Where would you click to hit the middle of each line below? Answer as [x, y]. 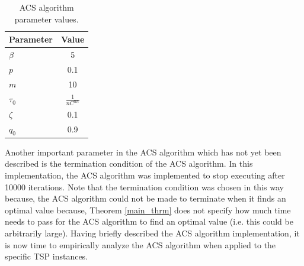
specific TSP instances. [47, 256]
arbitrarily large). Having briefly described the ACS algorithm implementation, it [152, 233]
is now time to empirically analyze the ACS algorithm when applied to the [140, 244]
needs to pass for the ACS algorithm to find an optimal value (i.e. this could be [149, 221]
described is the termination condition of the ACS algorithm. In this [129, 163]
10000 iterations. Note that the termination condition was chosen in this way [144, 186]
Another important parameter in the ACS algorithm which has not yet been [143, 152]
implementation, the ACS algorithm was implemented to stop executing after [145, 175]
